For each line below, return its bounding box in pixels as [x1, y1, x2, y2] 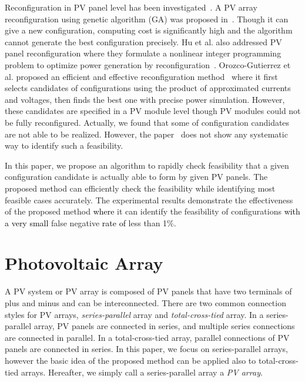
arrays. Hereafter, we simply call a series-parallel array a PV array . [21, 366, 263, 378]
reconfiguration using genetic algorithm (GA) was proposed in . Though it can [5, 12, 289, 25]
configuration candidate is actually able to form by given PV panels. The [5, 170, 268, 183]
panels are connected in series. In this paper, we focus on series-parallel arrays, [5, 343, 288, 355]
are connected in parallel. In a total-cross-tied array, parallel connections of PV [5, 331, 290, 343]
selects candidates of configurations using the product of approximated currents [5, 82, 291, 94]
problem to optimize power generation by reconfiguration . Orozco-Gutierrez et [5, 58, 291, 71]
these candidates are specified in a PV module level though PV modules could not [5, 105, 301, 117]
